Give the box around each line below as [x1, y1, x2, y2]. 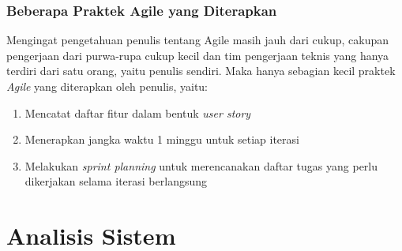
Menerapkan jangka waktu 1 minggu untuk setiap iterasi [24, 131, 299, 148]
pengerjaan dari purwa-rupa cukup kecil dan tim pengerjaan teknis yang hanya [6, 47, 389, 63]
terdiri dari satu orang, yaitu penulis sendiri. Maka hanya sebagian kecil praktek [6, 62, 396, 79]
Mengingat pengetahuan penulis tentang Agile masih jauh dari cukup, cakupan [6, 32, 389, 48]
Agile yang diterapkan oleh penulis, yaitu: [6, 78, 208, 94]
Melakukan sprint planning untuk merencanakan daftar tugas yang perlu [24, 157, 378, 174]
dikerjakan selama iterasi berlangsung [24, 173, 207, 189]
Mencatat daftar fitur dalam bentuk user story [24, 104, 251, 121]
